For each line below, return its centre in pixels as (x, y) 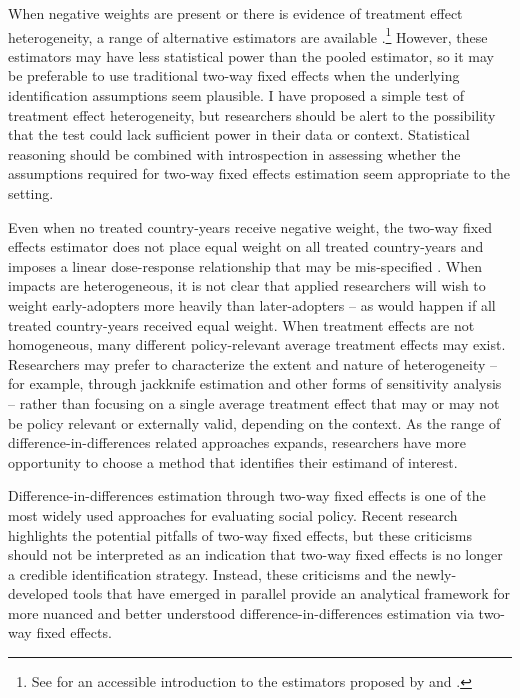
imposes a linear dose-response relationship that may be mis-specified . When (245, 265)
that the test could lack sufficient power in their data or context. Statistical (239, 134)
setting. (31, 193)
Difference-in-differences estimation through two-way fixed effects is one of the (247, 495)
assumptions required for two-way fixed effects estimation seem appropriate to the (259, 173)
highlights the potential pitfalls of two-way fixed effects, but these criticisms (240, 534)
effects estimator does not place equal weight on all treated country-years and (246, 246)
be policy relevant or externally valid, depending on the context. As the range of (254, 422)
